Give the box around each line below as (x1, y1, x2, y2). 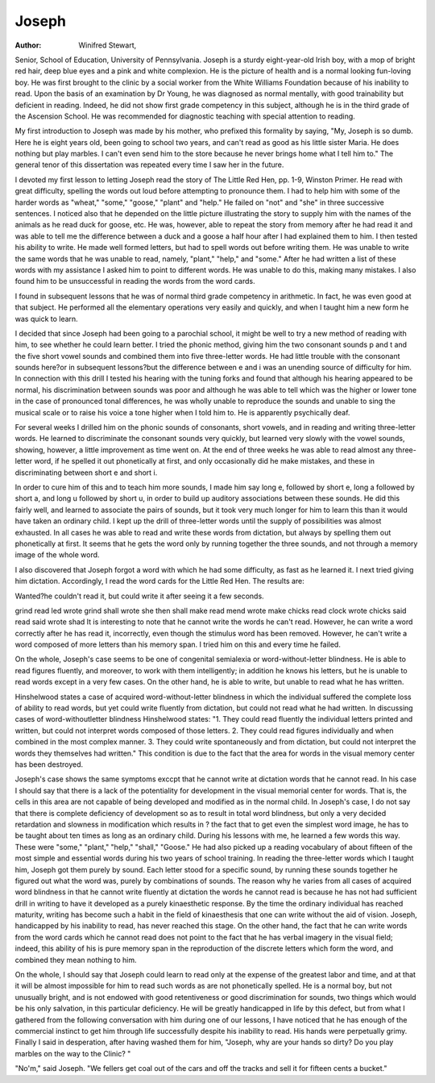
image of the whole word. (14, 550, 100, 560)
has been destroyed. (14, 759, 84, 769)
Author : (14, 40, 42, 50)
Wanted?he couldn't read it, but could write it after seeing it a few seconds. (14, 591, 265, 601)
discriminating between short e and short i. (14, 468, 158, 477)
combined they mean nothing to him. (14, 955, 137, 964)
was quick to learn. (14, 314, 78, 323)
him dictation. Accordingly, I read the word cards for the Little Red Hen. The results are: (14, 577, 305, 586)
